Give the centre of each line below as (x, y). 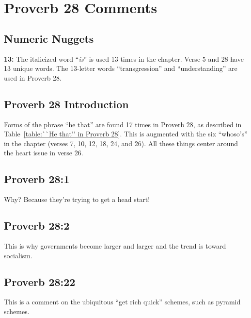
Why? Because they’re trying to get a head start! (77, 199)
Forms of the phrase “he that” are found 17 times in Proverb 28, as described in (123, 124)
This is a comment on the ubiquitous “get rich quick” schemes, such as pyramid (122, 302)
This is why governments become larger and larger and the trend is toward (115, 245)
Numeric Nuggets (49, 38)
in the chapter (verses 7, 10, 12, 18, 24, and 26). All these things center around (121, 143)
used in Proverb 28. (33, 77)
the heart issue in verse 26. (44, 153)
